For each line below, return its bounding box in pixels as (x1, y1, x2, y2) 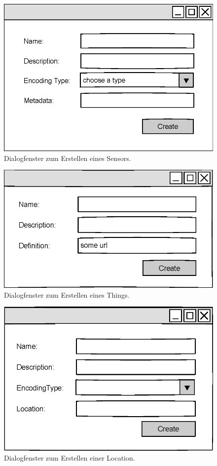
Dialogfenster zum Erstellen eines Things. (4, 289, 130, 300)
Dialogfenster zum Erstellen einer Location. (4, 452, 135, 463)
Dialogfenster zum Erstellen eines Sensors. (4, 153, 131, 163)
